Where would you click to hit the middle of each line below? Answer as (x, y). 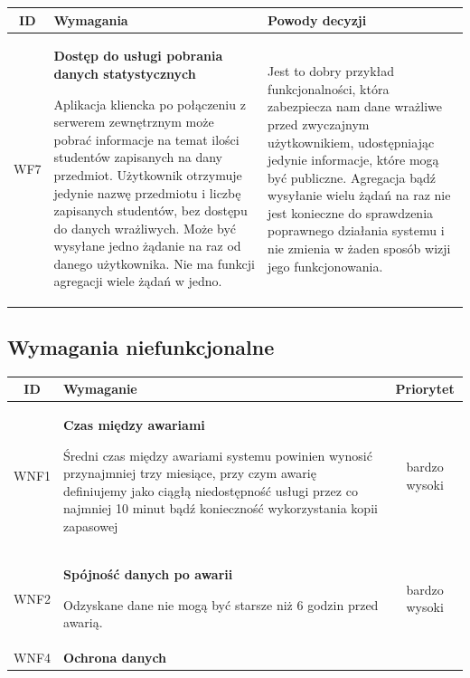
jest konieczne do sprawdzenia (351, 212)
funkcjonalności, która (329, 88)
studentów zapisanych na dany (138, 157)
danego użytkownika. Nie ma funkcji (155, 263)
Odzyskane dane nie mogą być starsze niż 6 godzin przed (221, 604)
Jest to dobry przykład (331, 71)
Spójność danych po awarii (148, 573)
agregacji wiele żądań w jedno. (138, 281)
